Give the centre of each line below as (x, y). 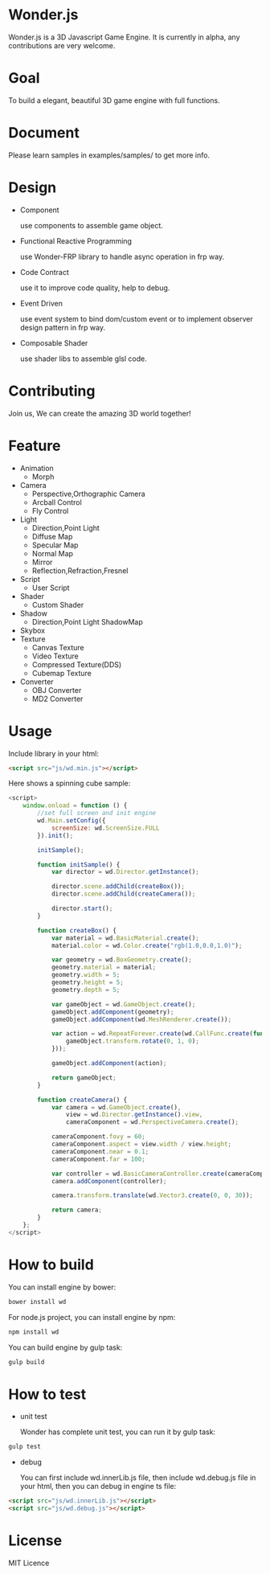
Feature (35, 446)
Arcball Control (57, 502)
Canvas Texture (58, 647)
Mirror (42, 562)
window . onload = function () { (75, 805)
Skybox (33, 630)
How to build (51, 1265)
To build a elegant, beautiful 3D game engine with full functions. (114, 100)
